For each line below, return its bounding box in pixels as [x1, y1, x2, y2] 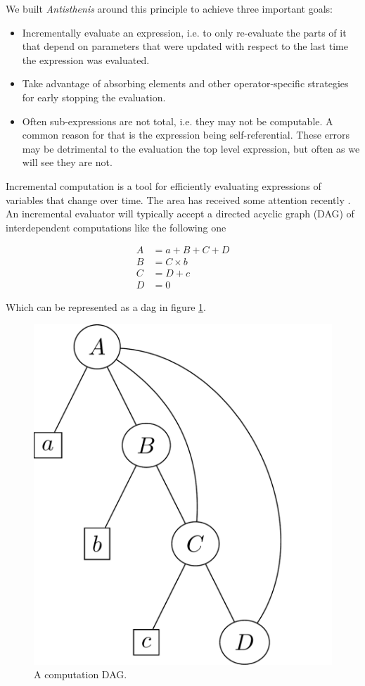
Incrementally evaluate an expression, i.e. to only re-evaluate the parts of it [22, 25, 347, 39]
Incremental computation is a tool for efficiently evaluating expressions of [6, 178, 321, 193]
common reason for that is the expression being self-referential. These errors [22, 127, 350, 142]
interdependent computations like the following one [6, 220, 226, 234]
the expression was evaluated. [22, 52, 150, 67]
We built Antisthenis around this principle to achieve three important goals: [6, 1, 333, 15]
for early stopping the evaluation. [22, 89, 166, 104]
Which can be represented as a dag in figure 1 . [6, 300, 206, 315]
